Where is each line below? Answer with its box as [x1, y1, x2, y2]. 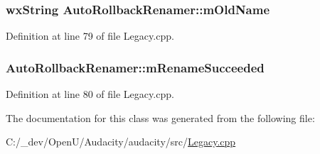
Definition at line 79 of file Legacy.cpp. [6, 28, 174, 43]
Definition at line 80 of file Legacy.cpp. [6, 87, 174, 101]
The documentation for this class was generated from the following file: [6, 110, 315, 125]
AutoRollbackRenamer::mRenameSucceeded [6, 58, 265, 76]
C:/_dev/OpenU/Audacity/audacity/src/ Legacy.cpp [6, 134, 236, 149]
